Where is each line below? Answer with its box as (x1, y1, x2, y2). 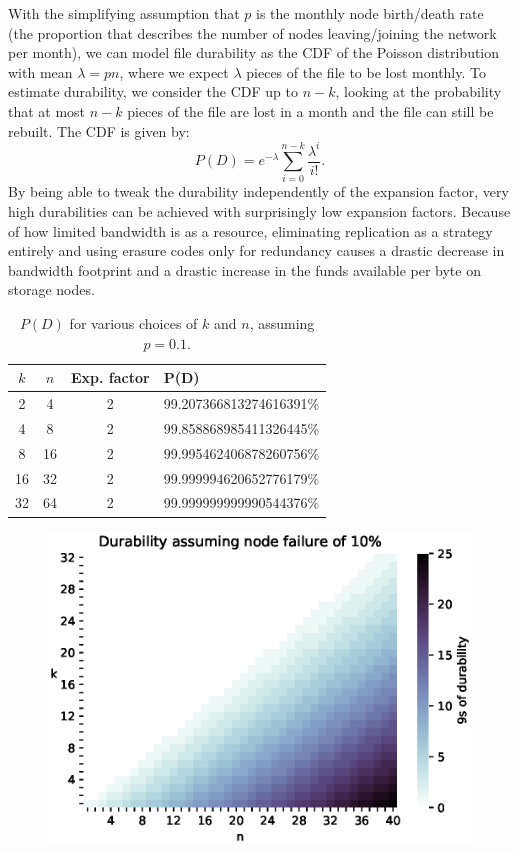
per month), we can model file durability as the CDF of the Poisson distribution (8, 42, 500, 63)
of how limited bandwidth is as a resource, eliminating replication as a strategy (8, 220, 493, 241)
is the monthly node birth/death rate (256, 3, 484, 23)
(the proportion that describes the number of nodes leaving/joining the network (8, 22, 497, 43)
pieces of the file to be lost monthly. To (246, 61, 486, 82)
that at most (8, 100, 86, 121)
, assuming (249, 313, 315, 334)
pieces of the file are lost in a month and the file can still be (127, 100, 494, 121)
